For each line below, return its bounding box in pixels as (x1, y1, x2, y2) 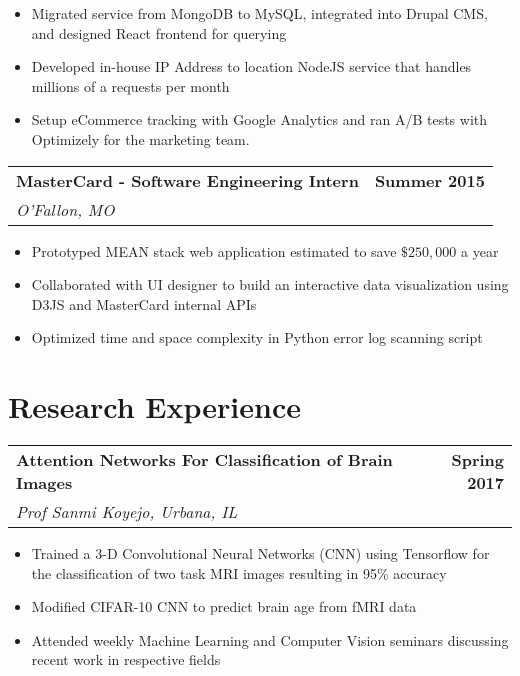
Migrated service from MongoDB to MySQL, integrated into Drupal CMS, (31, 3, 488, 23)
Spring (451, 448, 504, 472)
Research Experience (8, 386, 301, 427)
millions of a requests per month (31, 75, 230, 96)
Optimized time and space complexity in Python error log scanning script (31, 327, 483, 348)
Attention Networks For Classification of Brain (16, 448, 393, 472)
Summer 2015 (374, 168, 485, 192)
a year (461, 240, 499, 261)
